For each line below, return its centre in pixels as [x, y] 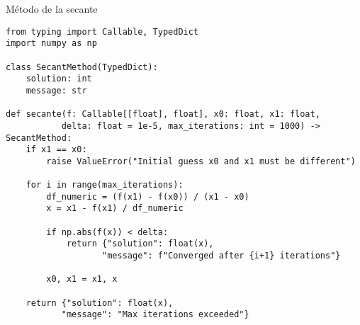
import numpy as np [51, 44]
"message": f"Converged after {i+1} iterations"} [221, 256]
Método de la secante [52, 8]
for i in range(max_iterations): [105, 185]
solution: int [59, 79]
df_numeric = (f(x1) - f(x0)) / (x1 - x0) [148, 196]
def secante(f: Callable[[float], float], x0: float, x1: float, [163, 114]
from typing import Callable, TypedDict [102, 32]
